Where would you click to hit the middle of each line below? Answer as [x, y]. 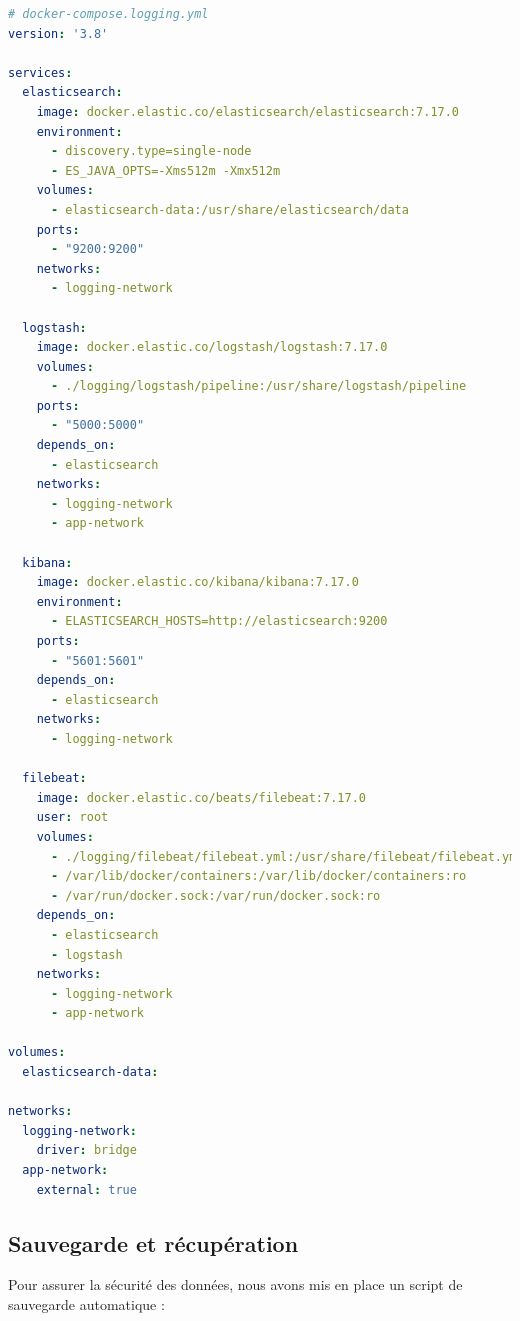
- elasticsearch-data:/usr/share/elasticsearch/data [229, 209]
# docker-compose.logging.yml [108, 14]
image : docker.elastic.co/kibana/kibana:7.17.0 [197, 582]
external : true [86, 1189]
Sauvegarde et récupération [153, 1242]
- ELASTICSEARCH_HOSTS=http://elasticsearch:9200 [219, 621]
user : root [72, 817]
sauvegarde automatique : [86, 1304]
